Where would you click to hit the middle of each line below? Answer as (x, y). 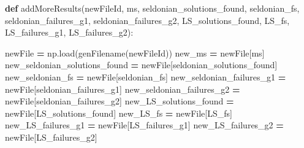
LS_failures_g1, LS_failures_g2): (69, 32)
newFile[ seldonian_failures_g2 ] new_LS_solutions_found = (120, 101)
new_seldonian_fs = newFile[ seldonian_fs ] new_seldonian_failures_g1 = (146, 76)
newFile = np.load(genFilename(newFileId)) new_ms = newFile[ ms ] (135, 53)
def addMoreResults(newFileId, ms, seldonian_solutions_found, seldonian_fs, (152, 8)
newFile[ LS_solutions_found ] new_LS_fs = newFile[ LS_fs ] (119, 113)
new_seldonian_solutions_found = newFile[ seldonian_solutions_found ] (141, 65)
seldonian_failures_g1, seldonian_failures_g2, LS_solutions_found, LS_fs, (147, 20)
